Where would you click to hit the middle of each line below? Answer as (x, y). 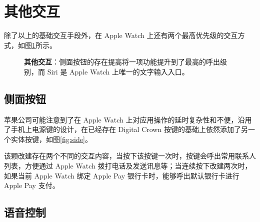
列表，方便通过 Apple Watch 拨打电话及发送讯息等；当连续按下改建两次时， (128, 166)
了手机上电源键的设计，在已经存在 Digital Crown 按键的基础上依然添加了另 (126, 129)
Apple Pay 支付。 (32, 185)
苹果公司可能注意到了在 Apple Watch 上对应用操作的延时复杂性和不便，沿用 (128, 119)
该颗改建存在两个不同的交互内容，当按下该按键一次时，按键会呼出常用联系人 (130, 156)
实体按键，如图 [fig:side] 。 (51, 139)
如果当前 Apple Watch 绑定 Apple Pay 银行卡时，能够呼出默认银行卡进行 (122, 175)
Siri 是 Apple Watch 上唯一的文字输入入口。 (118, 71)
